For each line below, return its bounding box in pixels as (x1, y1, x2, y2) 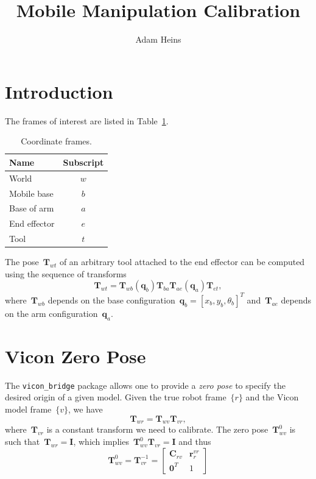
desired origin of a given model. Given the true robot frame (5, 391, 226, 403)
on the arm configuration (5, 307, 98, 319)
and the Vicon (245, 391, 299, 403)
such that (5, 435, 40, 447)
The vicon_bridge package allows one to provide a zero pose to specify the (5, 378, 286, 391)
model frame (5, 403, 52, 416)
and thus (178, 435, 211, 447)
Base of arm (9, 202, 54, 215)
